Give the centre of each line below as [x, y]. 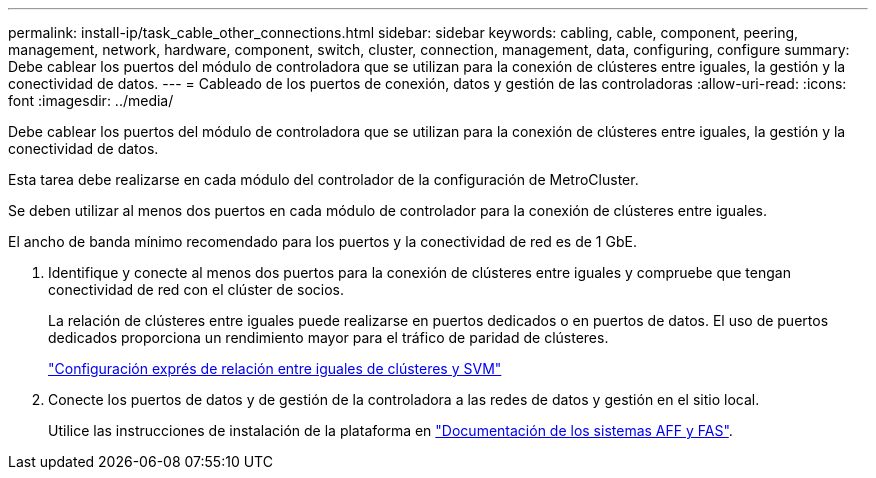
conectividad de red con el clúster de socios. [196, 289]
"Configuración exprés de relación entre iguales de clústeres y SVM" [275, 368]
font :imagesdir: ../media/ [91, 100]
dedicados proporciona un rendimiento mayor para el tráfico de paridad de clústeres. [328, 337]
